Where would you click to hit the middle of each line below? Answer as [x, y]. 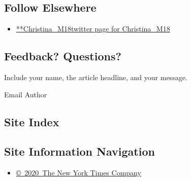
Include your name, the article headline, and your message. [96, 77]
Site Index [32, 121]
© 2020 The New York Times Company [78, 173]
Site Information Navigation [79, 151]
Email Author [26, 94]
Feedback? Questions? [63, 56]
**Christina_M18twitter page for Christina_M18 [93, 29]
